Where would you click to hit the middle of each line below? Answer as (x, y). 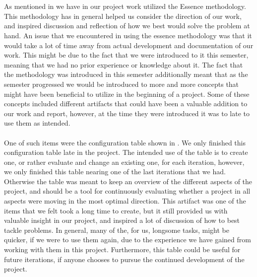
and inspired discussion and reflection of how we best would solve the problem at (127, 26)
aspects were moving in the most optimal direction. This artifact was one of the (125, 201)
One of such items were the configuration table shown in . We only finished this (125, 142)
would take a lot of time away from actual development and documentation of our (129, 45)
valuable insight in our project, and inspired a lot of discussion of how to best (122, 220)
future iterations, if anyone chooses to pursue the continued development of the (124, 259)
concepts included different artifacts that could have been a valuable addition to (126, 104)
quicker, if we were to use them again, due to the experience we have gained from (128, 240)
